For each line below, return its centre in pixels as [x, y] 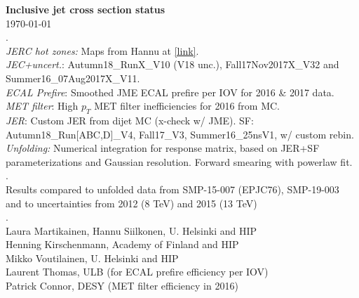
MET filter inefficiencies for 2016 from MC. [187, 106]
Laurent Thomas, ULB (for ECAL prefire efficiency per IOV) [137, 272]
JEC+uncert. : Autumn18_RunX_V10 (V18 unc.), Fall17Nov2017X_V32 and [172, 64]
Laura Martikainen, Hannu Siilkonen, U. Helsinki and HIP [131, 230]
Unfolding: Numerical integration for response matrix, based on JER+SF [163, 148]
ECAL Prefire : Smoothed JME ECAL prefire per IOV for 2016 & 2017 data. [170, 92]
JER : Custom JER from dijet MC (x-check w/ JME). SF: [130, 120]
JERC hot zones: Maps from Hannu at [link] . [102, 50]
